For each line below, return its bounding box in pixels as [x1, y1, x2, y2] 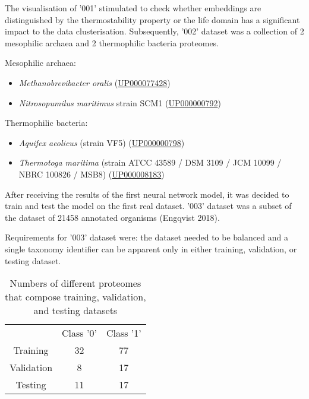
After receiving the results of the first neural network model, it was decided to [5, 188, 289, 200]
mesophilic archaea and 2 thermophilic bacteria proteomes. [5, 36, 219, 49]
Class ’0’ [62, 326, 97, 340]
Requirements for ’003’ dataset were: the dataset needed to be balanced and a [5, 231, 288, 243]
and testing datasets [33, 303, 118, 318]
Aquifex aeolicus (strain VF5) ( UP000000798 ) [18, 136, 185, 148]
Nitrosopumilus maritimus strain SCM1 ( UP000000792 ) [18, 96, 221, 109]
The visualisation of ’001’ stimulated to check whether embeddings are [5, 2, 261, 14]
